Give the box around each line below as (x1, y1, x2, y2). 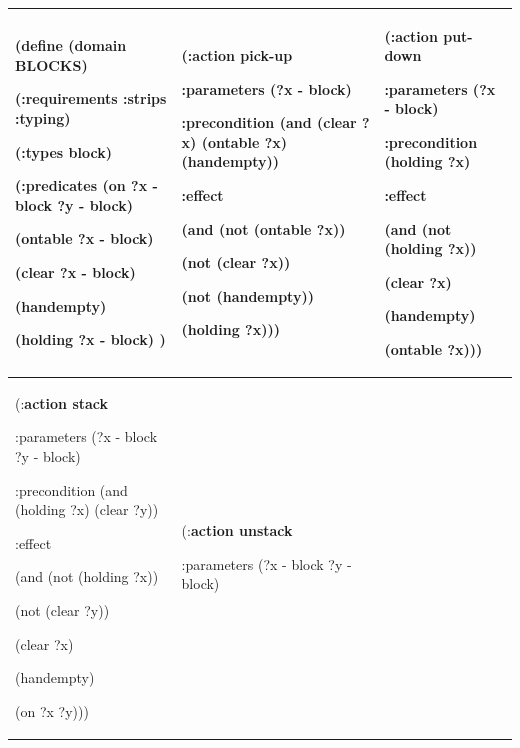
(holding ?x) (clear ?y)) (15, 499, 159, 520)
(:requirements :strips (15, 88, 167, 109)
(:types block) (15, 141, 112, 162)
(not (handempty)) (181, 285, 314, 306)
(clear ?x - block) (15, 262, 136, 283)
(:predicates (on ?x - (15, 175, 158, 196)
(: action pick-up (181, 45, 293, 66)
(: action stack (15, 392, 109, 413)
